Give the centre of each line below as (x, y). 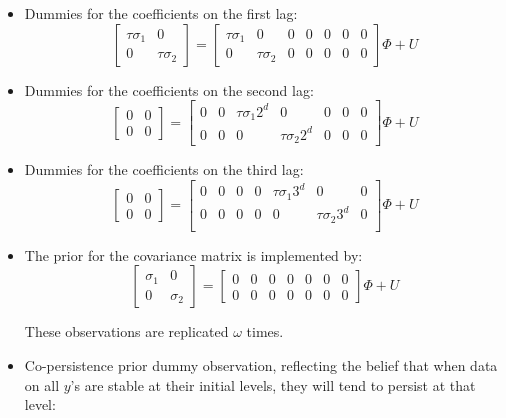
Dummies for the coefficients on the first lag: (161, 13)
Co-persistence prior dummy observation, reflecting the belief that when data (261, 364)
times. (265, 331)
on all (42, 384)
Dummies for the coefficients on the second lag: (169, 89)
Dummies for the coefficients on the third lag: (164, 169)
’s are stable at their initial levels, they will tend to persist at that (273, 384)
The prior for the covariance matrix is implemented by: (193, 254)
